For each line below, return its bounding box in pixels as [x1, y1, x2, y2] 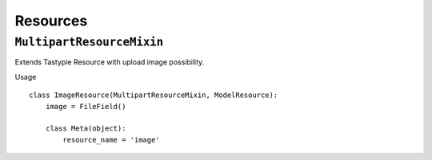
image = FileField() [45, 102, 126, 111]
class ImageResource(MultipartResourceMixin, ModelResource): [29, 91, 278, 100]
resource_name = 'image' [62, 135, 160, 144]
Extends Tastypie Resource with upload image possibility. [14, 57, 205, 67]
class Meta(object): [45, 124, 126, 133]
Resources [14, 12, 88, 29]
